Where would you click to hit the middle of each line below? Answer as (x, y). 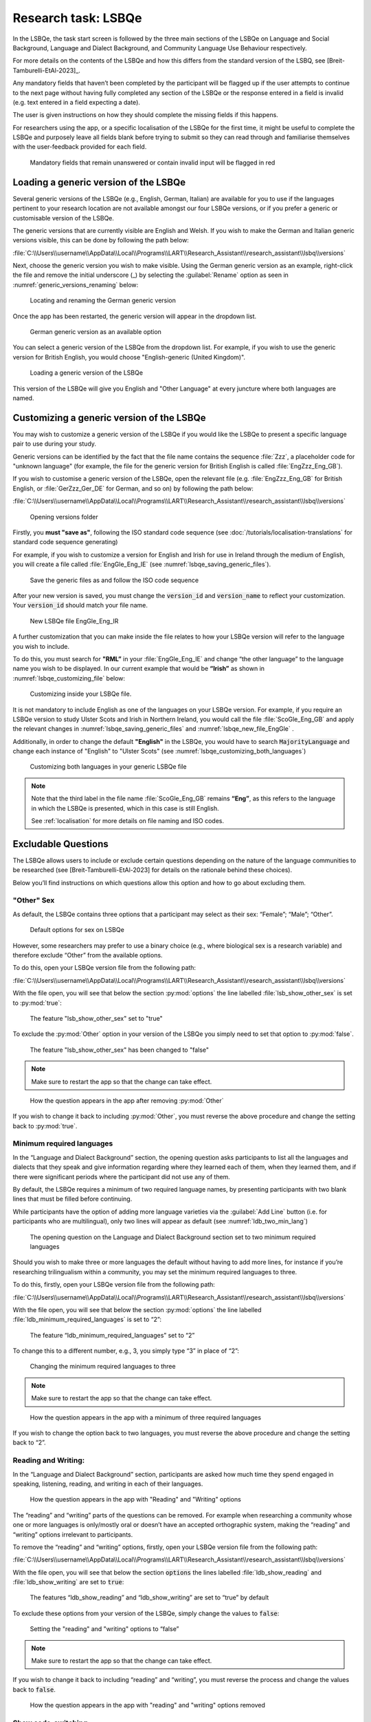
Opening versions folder (64, 517)
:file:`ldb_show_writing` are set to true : (68, 1582)
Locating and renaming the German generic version (103, 300)
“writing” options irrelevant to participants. (73, 1534)
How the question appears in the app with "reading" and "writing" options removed (148, 1705)
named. (23, 398)
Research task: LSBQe (77, 18)
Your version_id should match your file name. (80, 605)
